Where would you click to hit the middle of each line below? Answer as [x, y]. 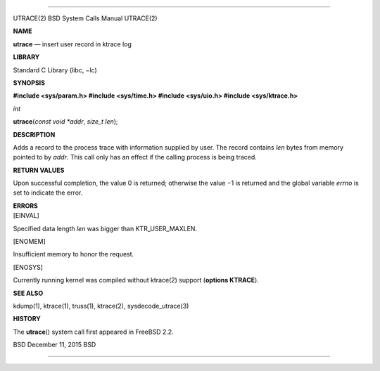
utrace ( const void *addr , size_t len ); [66, 122]
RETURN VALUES [39, 170]
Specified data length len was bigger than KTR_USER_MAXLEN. [105, 228]
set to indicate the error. [48, 193]
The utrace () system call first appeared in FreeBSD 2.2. [93, 332]
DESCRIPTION [34, 134]
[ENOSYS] [28, 267]
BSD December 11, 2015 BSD [55, 345]
